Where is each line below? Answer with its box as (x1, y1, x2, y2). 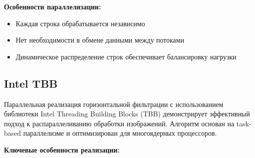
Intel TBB (4, 75, 58, 91)
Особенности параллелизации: (4, 1, 101, 11)
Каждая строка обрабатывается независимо (15, 18, 145, 28)
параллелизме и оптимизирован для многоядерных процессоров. (23, 128, 217, 138)
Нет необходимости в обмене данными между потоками (15, 35, 184, 45)
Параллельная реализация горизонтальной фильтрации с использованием (4, 99, 223, 109)
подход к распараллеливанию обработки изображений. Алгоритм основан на (4, 118, 234, 128)
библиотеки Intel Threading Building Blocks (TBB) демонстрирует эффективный (4, 108, 250, 119)
